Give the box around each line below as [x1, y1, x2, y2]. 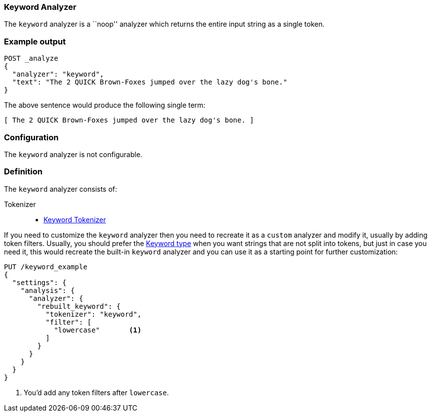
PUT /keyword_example [4, 262, 87, 271]
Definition [4, 166, 43, 177]
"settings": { [12, 278, 67, 287]
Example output [4, 36, 66, 46]
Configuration [4, 132, 59, 142]
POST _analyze [4, 54, 58, 63]
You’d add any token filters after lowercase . [24, 388, 169, 397]
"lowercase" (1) [54, 326, 142, 334]
